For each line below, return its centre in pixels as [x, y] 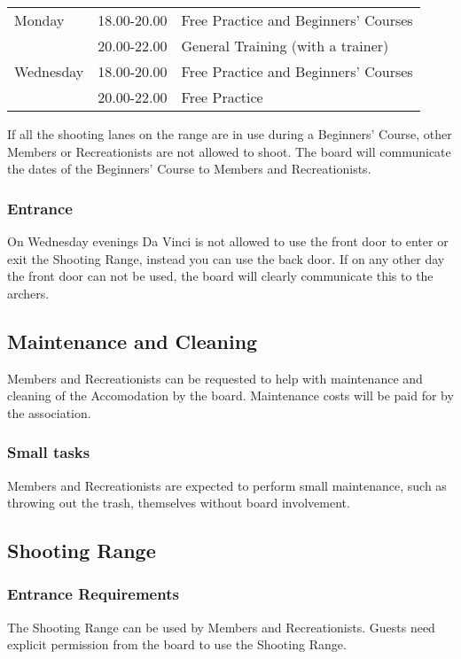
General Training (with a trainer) [285, 46]
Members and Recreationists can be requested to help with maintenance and [215, 378]
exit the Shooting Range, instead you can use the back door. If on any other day [226, 258]
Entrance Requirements [93, 594]
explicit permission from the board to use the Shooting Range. [177, 644]
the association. [49, 412]
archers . [28, 293]
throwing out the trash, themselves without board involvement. [179, 503]
